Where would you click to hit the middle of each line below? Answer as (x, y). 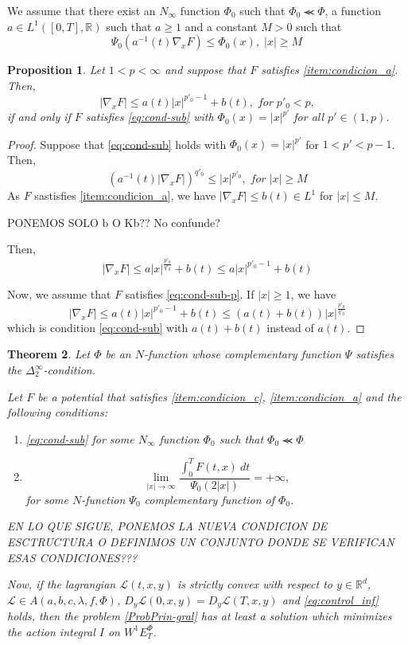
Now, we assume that (59, 293)
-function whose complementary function (242, 354)
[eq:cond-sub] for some (80, 438)
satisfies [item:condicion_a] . (330, 70)
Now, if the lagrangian (62, 584)
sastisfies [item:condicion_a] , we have (125, 195)
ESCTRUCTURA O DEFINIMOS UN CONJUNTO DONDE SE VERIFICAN (201, 541)
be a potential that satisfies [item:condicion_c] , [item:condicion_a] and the (220, 396)
